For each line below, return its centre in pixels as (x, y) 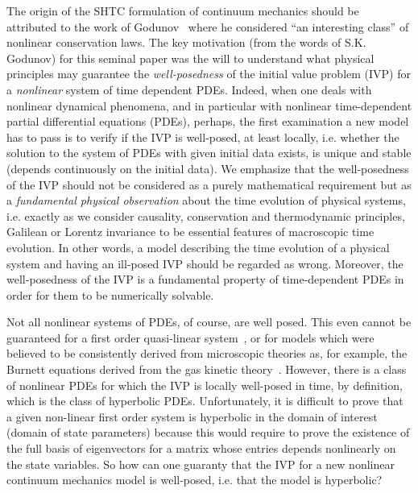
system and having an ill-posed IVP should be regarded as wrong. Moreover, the (205, 263)
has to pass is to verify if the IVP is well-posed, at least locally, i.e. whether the (203, 137)
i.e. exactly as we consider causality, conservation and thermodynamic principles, (206, 215)
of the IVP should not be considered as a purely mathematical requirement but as (209, 184)
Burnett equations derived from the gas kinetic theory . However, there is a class (207, 369)
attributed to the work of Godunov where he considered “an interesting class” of (208, 26)
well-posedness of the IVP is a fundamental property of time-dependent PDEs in (205, 279)
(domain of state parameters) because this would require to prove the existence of (208, 432)
